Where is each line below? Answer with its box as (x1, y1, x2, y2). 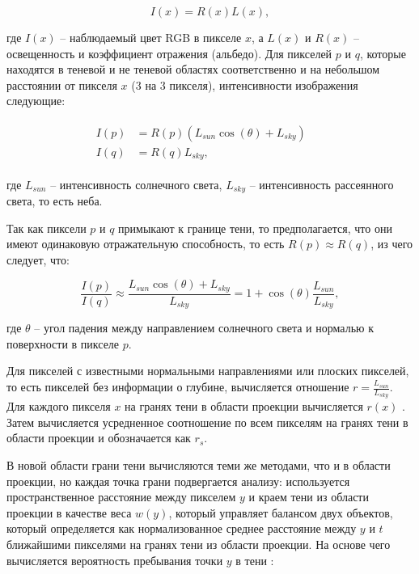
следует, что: (6, 251, 70, 268)
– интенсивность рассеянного (249, 175, 394, 192)
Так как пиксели (6, 219, 87, 236)
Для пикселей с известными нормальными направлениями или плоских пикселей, (6, 362, 409, 379)
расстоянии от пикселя (6, 76, 117, 93)
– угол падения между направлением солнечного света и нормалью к (34, 319, 374, 336)
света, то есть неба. (6, 192, 103, 209)
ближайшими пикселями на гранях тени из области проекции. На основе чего (6, 536, 391, 553)
